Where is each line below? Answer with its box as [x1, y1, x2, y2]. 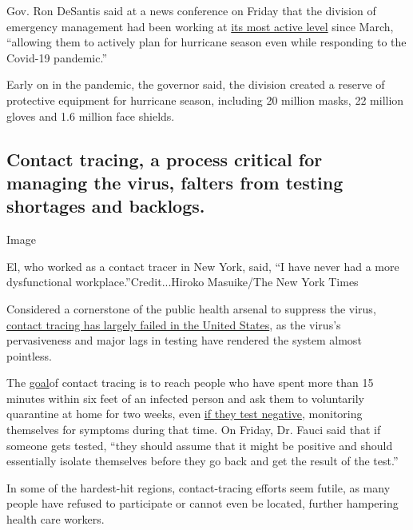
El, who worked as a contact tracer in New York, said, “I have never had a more [6, 257, 399, 274]
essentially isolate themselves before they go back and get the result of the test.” [6, 452, 399, 469]
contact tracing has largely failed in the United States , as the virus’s [6, 316, 341, 333]
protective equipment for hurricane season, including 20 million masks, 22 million [6, 91, 404, 108]
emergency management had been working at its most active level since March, [6, 18, 394, 34]
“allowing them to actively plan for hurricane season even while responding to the [6, 34, 407, 50]
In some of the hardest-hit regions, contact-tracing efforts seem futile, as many [6, 479, 391, 496]
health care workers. [6, 511, 105, 528]
